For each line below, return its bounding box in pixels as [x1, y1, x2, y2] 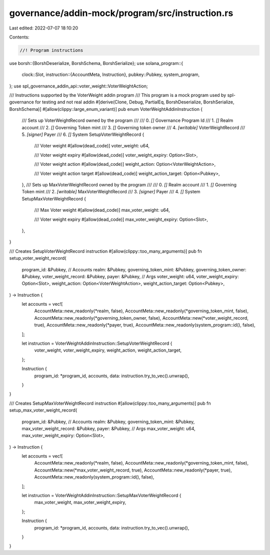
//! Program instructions [19, 47, 83, 53]
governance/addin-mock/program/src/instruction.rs [9, 7, 233, 18]
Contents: [9, 34, 29, 40]
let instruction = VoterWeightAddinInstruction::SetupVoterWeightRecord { [21, 340, 172, 347]
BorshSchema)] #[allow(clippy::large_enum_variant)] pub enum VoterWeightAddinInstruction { [9, 106, 203, 112]
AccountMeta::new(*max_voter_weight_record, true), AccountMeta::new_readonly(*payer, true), [34, 467, 232, 473]
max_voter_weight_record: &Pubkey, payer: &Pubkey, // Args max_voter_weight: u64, [21, 425, 196, 432]
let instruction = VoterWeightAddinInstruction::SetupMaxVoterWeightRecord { [21, 493, 181, 499]
